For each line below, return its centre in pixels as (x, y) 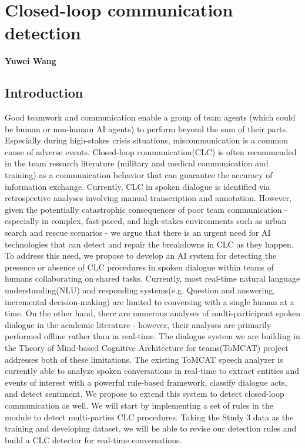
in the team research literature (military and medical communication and (137, 163)
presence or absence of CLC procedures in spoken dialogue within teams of (140, 267)
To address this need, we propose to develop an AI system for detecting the (141, 255)
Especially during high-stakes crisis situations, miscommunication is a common (147, 140)
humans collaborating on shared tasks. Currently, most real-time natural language (152, 278)
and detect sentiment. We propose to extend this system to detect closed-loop (145, 394)
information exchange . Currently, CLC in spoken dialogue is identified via (138, 186)
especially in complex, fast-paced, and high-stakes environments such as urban (145, 221)
